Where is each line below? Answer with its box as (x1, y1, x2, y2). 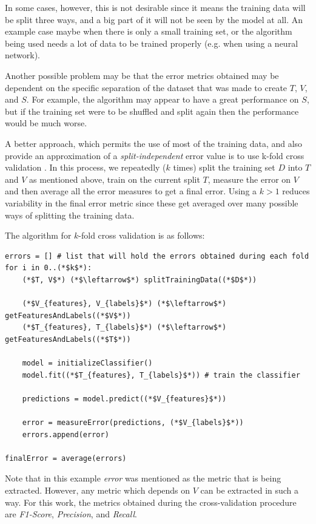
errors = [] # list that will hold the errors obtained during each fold (5, 251, 309, 260)
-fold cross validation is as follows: (78, 229, 205, 242)
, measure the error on (207, 172, 291, 185)
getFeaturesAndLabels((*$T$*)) (5, 335, 131, 344)
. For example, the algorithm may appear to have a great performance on (26, 93, 299, 106)
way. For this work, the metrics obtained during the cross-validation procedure (5, 495, 297, 508)
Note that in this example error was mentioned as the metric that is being (5, 472, 281, 485)
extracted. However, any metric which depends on (5, 483, 190, 496)
